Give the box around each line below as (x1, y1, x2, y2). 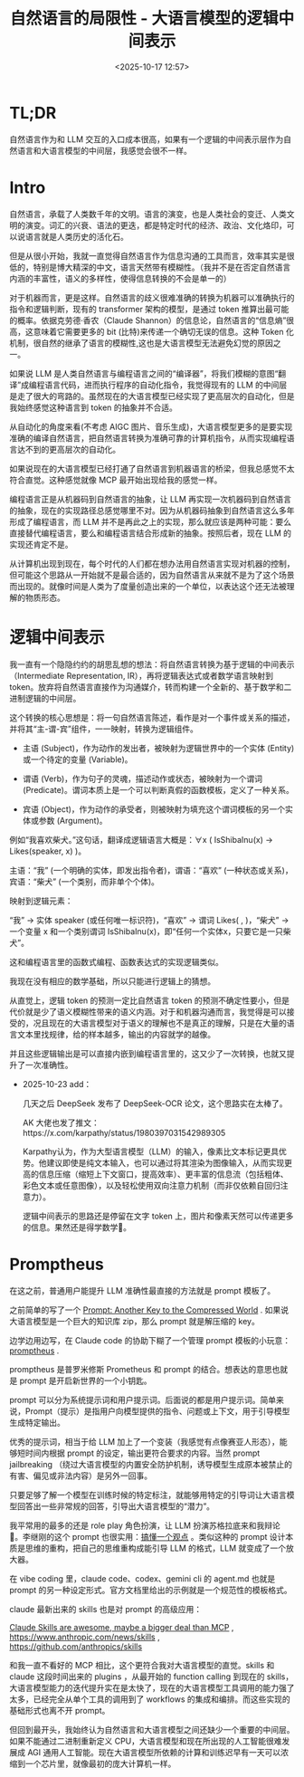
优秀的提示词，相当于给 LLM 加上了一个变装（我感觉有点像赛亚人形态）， (9, 1436, 280, 1447)
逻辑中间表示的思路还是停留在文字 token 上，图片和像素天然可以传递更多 (22, 1210, 294, 1221)
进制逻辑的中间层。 (9, 693, 81, 703)
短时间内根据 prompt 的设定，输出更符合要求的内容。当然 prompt (16, 1447, 261, 1458)
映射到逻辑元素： (9, 895, 73, 906)
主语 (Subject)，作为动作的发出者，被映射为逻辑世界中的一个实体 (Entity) (22, 742, 295, 753)
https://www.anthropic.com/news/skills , (9, 1631, 160, 1642)
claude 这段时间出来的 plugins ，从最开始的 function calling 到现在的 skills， (9, 1671, 294, 1682)
